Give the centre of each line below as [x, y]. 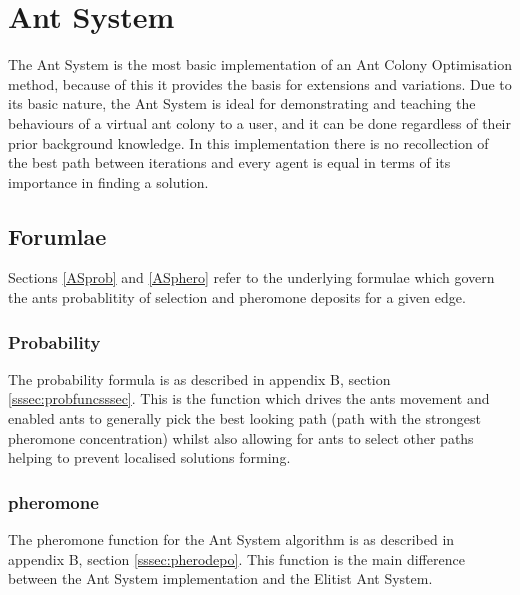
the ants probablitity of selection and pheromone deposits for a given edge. [237, 297]
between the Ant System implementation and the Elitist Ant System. [220, 578]
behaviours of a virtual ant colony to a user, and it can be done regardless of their [260, 122]
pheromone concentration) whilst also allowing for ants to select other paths [241, 437]
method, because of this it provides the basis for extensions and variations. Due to [260, 83]
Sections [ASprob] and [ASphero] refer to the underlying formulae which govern [251, 277]
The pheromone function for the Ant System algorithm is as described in [231, 539]
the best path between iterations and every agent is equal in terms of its [229, 162]
